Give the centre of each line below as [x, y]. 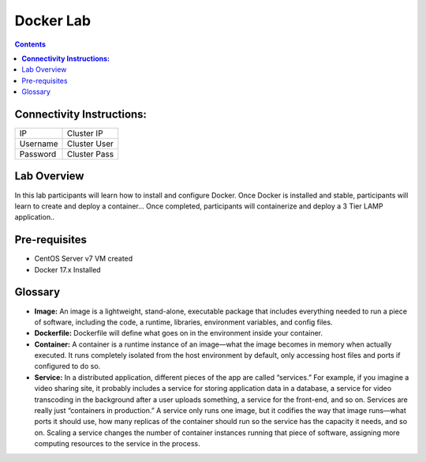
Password [38, 154]
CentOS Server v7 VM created [84, 259]
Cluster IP [85, 133]
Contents [30, 44]
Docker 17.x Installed [68, 269]
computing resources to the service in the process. [117, 444]
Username [39, 144]
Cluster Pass [90, 154]
